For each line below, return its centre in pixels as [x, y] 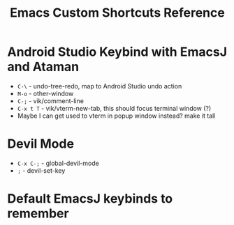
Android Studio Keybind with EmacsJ [117, 52]
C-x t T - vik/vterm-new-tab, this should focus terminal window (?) [114, 108]
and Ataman [43, 67]
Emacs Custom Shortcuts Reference [117, 13]
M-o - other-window [45, 93]
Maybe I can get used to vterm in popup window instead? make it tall [116, 116]
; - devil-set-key [41, 170]
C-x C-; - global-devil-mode [58, 163]
